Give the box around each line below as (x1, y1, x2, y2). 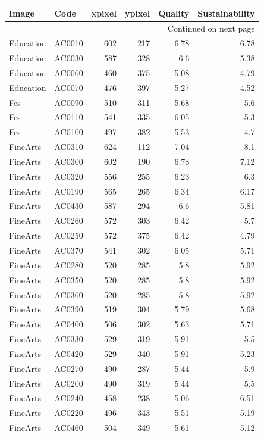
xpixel (91, 7, 117, 19)
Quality (158, 7, 190, 19)
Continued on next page (167, 22, 255, 35)
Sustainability (197, 7, 255, 19)
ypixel (124, 7, 150, 19)
